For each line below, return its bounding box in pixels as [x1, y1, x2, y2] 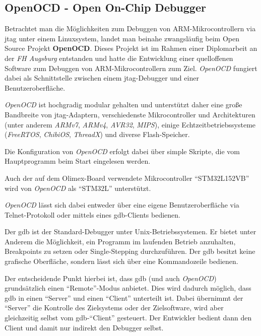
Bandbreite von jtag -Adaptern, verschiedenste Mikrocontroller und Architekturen [5, 109, 255, 119]
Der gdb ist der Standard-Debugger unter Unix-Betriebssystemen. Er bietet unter [5, 226, 256, 237]
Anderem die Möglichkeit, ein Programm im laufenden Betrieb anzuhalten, [5, 236, 236, 246]
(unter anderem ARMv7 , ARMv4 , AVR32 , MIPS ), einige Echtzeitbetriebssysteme [5, 119, 256, 129]
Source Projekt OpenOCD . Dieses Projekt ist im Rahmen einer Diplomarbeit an [5, 43, 257, 53]
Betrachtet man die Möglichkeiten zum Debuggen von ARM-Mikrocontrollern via [5, 23, 256, 34]
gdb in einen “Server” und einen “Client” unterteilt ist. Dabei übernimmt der [5, 292, 243, 303]
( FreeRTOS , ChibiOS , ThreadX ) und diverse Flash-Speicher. [5, 129, 190, 140]
